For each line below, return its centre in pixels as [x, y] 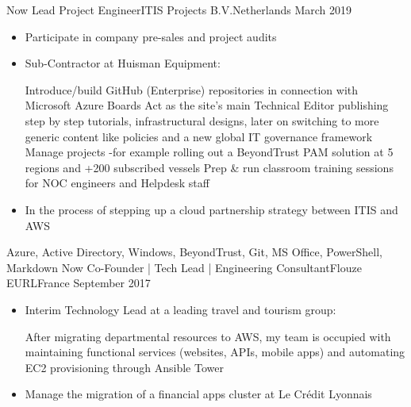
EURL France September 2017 [79, 283]
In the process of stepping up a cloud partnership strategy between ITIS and [211, 209]
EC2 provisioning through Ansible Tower [124, 367]
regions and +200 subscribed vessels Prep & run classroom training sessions [209, 167]
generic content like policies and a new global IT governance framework [199, 136]
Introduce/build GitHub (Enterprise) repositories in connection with [192, 89]
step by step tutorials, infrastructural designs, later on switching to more [202, 120]
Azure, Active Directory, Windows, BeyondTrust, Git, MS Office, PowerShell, [194, 252]
